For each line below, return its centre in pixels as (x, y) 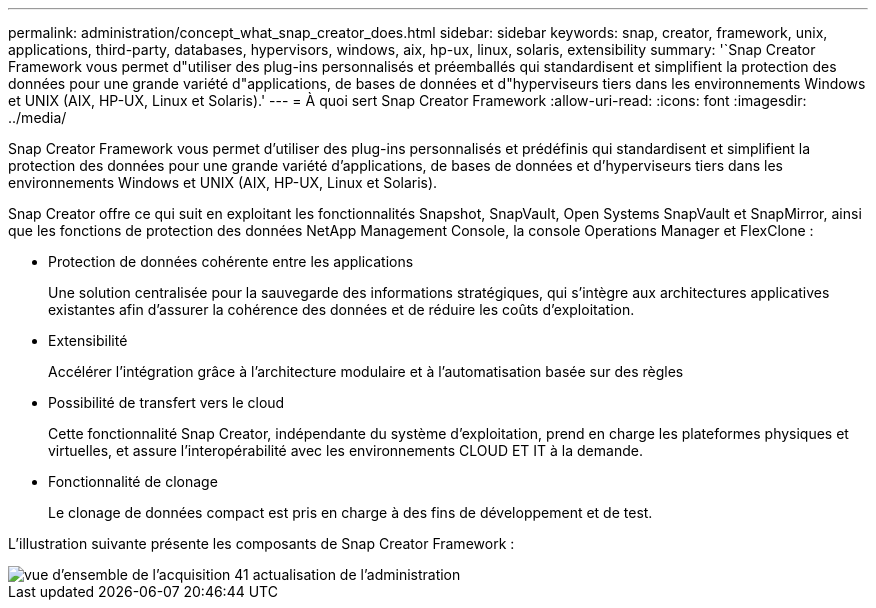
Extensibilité (88, 340)
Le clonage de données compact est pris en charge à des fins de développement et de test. (350, 512)
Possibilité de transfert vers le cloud (166, 402)
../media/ (37, 117)
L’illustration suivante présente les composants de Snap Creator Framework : (261, 543)
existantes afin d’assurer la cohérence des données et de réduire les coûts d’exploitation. (341, 309)
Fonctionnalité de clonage (133, 481)
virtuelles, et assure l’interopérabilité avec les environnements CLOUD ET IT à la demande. (345, 450)
